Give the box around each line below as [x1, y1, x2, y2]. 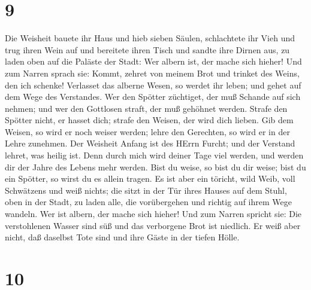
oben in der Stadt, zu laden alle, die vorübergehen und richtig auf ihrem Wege [5, 196, 292, 208]
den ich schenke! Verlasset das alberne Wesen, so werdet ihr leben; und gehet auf [5, 78, 301, 91]
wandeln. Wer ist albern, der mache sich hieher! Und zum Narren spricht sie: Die [5, 207, 302, 220]
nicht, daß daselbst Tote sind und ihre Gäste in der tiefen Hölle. [5, 231, 240, 243]
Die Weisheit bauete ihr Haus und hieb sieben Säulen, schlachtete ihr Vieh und [5, 32, 295, 44]
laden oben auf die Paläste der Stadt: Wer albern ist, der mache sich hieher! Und [5, 55, 302, 68]
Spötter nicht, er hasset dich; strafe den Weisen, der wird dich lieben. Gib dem [5, 114, 294, 126]
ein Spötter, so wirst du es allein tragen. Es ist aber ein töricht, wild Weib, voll [5, 172, 295, 185]
